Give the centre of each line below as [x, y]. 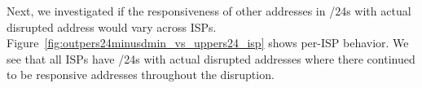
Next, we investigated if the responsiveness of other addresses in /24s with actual [209, 11]
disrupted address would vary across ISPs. [112, 26]
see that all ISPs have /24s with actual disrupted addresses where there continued [211, 58]
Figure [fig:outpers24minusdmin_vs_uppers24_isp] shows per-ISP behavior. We [208, 43]
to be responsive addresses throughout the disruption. [141, 75]
